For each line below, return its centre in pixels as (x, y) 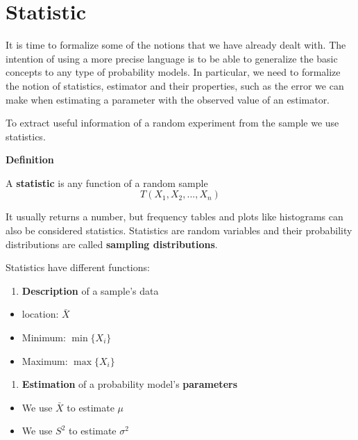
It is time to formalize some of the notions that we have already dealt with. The (176, 45)
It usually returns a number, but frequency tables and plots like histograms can (174, 217)
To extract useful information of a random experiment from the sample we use (172, 123)
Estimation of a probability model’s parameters (129, 384)
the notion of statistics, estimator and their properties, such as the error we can (175, 85)
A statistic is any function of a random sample (107, 182)
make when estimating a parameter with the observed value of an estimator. (168, 99)
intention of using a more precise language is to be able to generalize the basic (172, 58)
